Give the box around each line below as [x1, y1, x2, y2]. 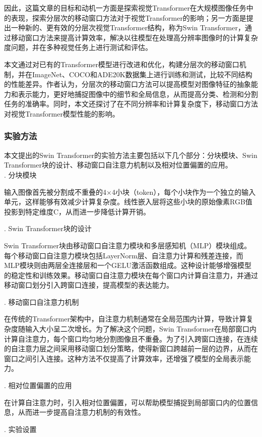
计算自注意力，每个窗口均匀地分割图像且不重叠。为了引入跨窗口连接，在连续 [4, 333, 258, 344]
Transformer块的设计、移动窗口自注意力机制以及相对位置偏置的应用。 [4, 159, 232, 170]
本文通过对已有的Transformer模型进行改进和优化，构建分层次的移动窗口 [4, 59, 239, 69]
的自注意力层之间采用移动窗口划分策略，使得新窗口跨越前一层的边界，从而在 [4, 343, 258, 354]
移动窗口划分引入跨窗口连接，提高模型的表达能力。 [4, 280, 173, 290]
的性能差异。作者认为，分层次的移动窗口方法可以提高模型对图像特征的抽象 [4, 79, 251, 89]
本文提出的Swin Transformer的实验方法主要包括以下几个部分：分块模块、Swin [4, 149, 257, 160]
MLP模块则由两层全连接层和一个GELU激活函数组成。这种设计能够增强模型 [4, 260, 251, 270]
